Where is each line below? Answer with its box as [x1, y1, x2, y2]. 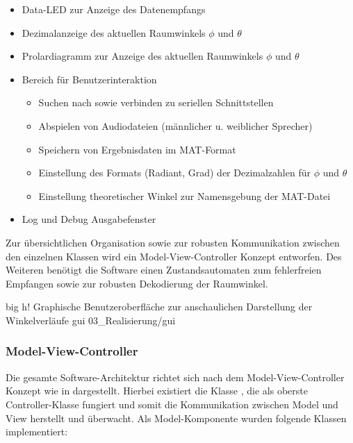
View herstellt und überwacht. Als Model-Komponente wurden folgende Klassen [6, 410, 347, 425]
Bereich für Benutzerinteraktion [22, 72, 157, 86]
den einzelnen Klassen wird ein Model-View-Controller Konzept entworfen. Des [6, 249, 342, 263]
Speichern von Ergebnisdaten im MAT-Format [38, 142, 236, 156]
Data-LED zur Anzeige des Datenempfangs [22, 2, 206, 16]
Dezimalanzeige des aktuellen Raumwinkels [22, 25, 206, 40]
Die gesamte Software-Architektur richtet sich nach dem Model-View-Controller [6, 369, 345, 384]
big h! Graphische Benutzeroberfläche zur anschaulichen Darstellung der [6, 299, 313, 314]
